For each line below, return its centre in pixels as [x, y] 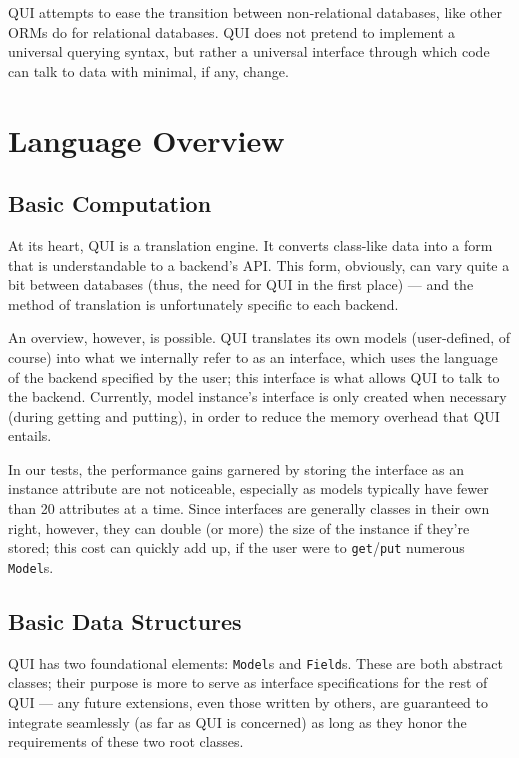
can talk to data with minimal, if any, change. [148, 70]
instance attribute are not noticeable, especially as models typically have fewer [248, 488]
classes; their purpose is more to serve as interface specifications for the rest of [248, 682]
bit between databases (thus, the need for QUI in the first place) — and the [241, 284]
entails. [30, 435]
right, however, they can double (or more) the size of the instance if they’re [239, 527]
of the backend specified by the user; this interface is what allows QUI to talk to [254, 376]
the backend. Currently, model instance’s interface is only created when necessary [257, 396]
